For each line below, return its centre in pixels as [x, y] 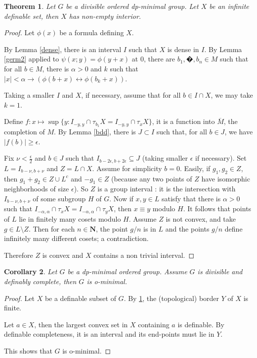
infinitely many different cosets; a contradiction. [76, 238]
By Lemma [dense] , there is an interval [63, 49]
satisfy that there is [191, 199]
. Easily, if [195, 168]
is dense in [183, 49]
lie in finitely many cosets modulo [70, 218]
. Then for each [52, 228]
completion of [24, 132]
